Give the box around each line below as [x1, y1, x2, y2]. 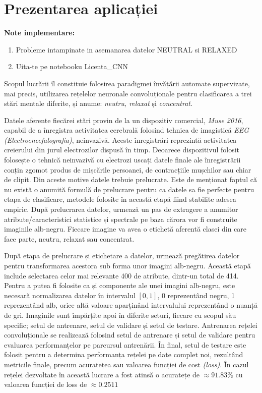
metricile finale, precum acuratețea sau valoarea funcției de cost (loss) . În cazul [4, 359, 249, 369]
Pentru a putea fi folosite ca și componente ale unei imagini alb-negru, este [4, 280, 235, 291]
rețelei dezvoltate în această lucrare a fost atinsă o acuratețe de [4, 369, 200, 379]
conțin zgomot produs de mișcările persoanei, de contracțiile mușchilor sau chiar [4, 164, 251, 175]
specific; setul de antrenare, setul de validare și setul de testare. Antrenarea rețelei [4, 319, 257, 330]
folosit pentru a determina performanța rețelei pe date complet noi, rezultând [4, 349, 243, 360]
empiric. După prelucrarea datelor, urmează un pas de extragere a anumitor [4, 204, 238, 214]
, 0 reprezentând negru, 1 [157, 290, 235, 300]
